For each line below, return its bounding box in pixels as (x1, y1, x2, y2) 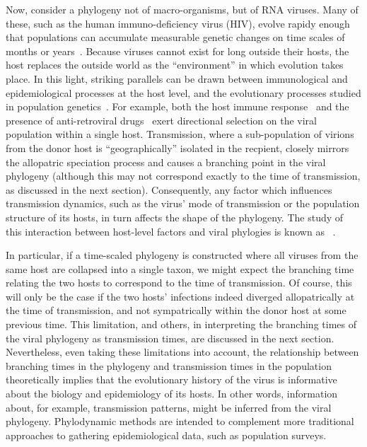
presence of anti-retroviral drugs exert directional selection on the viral (6, 112, 318, 127)
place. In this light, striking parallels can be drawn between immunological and (6, 71, 348, 86)
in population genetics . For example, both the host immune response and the (6, 99, 349, 114)
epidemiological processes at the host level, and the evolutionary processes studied (6, 85, 361, 100)
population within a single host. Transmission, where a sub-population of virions (6, 127, 354, 141)
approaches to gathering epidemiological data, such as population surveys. (6, 427, 327, 442)
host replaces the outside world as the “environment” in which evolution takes (6, 57, 344, 72)
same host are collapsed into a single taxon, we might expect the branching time (6, 261, 354, 276)
